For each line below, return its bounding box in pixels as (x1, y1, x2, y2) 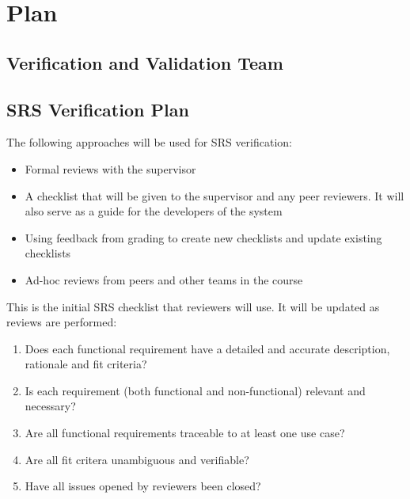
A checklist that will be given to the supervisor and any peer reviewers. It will (25, 187, 404, 204)
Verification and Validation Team (6, 50, 283, 74)
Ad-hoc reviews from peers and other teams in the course (25, 271, 303, 288)
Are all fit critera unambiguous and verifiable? (25, 451, 249, 467)
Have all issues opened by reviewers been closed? (25, 478, 261, 494)
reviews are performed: (6, 314, 117, 330)
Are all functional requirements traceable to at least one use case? (25, 425, 345, 441)
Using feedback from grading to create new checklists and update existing (25, 229, 382, 246)
